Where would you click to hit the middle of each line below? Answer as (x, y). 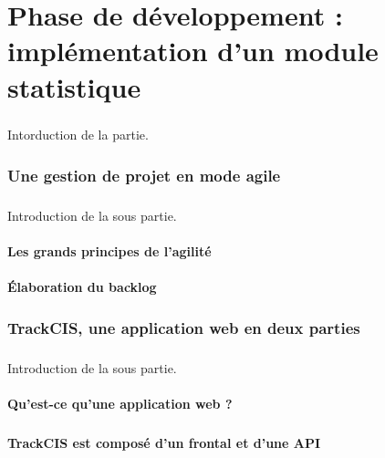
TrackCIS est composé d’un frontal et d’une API (164, 443)
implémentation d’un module (193, 51)
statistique (74, 86)
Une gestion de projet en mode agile (144, 175)
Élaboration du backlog (82, 287)
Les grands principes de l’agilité (109, 251)
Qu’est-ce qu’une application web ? (120, 404)
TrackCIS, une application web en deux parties (184, 327)
